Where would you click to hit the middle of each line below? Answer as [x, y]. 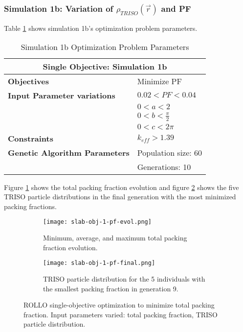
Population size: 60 [170, 152]
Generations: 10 [164, 166]
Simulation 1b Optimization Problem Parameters [105, 47]
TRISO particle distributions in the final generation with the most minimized [120, 197]
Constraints [31, 138]
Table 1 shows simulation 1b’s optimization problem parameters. [101, 28]
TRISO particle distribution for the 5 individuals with [124, 278]
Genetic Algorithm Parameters [69, 152]
